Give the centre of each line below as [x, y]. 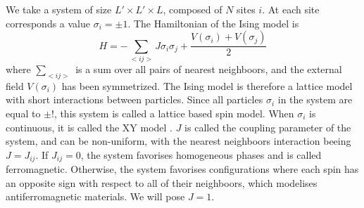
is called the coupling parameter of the [268, 127]
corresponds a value [48, 23]
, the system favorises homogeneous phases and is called [201, 154]
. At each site [291, 9]
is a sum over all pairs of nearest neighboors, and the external [209, 69]
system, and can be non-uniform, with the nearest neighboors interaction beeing [178, 141]
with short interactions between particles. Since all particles [134, 99]
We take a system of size [59, 9]
